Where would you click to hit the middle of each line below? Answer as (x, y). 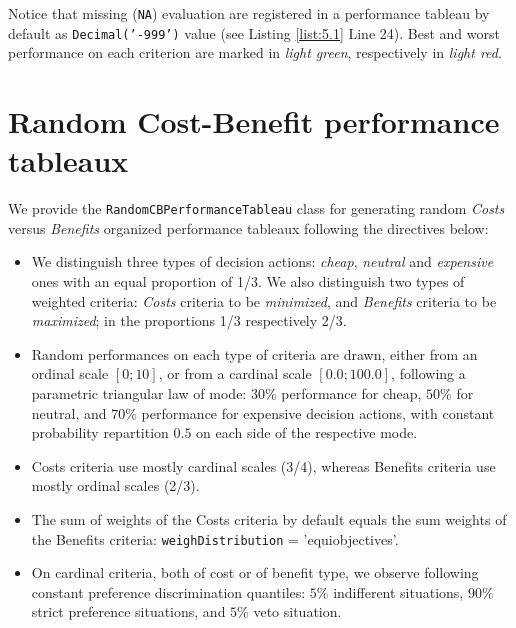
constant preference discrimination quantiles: (168, 591)
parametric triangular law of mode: (139, 393)
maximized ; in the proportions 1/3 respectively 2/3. (189, 320)
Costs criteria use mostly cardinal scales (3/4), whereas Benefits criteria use (263, 465)
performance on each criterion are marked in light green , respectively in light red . (255, 52)
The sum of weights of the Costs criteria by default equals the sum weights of (269, 519)
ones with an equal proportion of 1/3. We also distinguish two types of (248, 281)
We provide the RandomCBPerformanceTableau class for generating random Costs (256, 208)
